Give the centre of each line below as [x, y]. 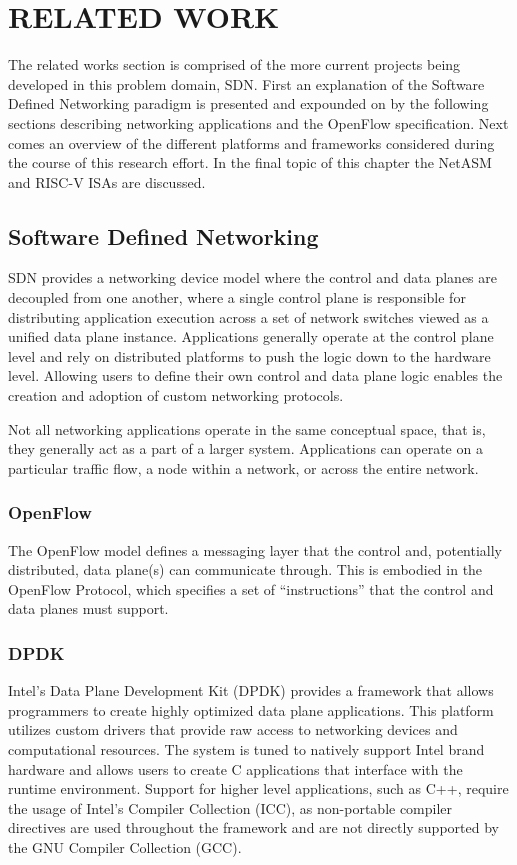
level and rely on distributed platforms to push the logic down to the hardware [249, 355]
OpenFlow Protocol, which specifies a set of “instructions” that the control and [251, 588]
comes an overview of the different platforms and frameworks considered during [251, 142]
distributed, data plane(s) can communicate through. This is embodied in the [245, 569]
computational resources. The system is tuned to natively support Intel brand [246, 749]
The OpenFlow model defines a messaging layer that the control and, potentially [255, 549]
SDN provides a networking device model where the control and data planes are [252, 277]
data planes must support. [88, 608]
